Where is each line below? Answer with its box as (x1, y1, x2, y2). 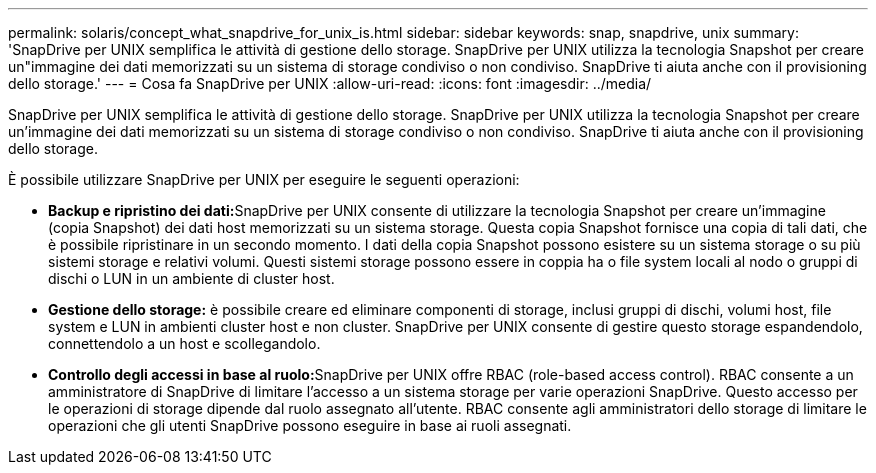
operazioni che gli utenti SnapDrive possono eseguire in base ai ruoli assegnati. (48, 417, 572, 434)
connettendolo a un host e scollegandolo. (48, 335, 321, 352)
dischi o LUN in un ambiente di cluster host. (48, 270, 335, 287)
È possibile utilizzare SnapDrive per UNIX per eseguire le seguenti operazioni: (8, 171, 520, 188)
